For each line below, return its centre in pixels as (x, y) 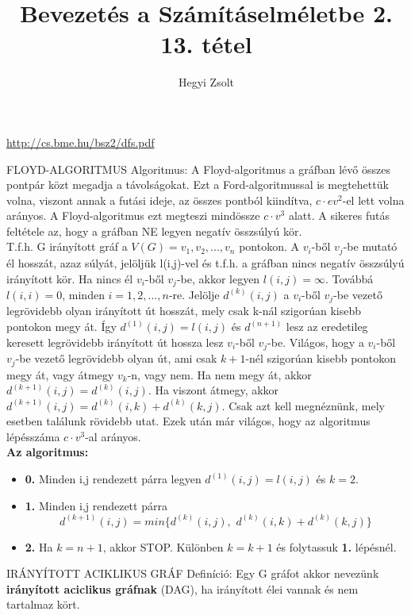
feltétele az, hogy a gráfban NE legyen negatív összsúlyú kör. (154, 231)
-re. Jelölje (194, 294)
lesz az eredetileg (327, 327)
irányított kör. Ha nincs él (70, 278)
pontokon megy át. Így (61, 327)
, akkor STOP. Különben (163, 546)
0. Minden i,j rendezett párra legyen (113, 479)
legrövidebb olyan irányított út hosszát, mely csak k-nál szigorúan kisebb (184, 311)
